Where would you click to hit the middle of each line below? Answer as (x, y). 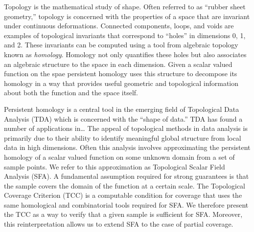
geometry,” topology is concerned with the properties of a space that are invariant (127, 16)
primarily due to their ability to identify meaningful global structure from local (123, 137)
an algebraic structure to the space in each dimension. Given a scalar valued (118, 64)
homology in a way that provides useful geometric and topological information (121, 83)
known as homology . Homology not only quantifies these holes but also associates (125, 54)
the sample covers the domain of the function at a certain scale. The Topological (125, 185)
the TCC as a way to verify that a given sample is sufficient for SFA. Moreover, (123, 214)
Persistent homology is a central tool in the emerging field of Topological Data (122, 109)
